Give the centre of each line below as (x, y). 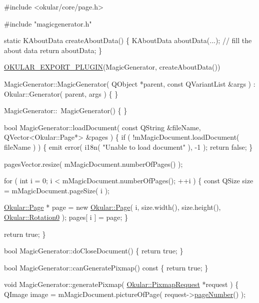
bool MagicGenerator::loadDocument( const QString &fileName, (102, 127)
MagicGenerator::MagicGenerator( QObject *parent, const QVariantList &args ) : (130, 83)
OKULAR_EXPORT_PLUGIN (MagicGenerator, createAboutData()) (112, 67)
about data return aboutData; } (53, 50)
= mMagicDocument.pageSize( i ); (57, 190)
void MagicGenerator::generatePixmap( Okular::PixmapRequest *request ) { (121, 284)
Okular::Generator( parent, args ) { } (61, 93)
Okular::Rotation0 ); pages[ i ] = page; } (66, 217)
